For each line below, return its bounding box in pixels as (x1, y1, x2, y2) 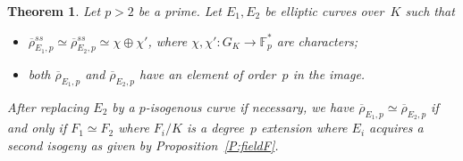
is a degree (186, 118, 244, 137)
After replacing (7, 98, 89, 116)
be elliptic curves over (265, 2, 384, 20)
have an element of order (139, 64, 276, 83)
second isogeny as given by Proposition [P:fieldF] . (7, 135, 279, 154)
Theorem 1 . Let (7, 2, 101, 20)
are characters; (276, 31, 358, 50)
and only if (7, 118, 67, 137)
